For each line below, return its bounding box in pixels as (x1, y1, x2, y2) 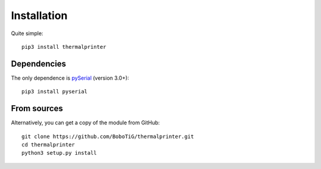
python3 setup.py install (21, 149, 97, 157)
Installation (11, 9, 68, 22)
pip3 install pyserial (21, 88, 88, 95)
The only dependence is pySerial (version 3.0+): (11, 74, 129, 82)
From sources (11, 104, 64, 114)
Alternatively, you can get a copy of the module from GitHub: (11, 119, 160, 126)
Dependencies (11, 58, 67, 68)
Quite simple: (11, 30, 44, 37)
